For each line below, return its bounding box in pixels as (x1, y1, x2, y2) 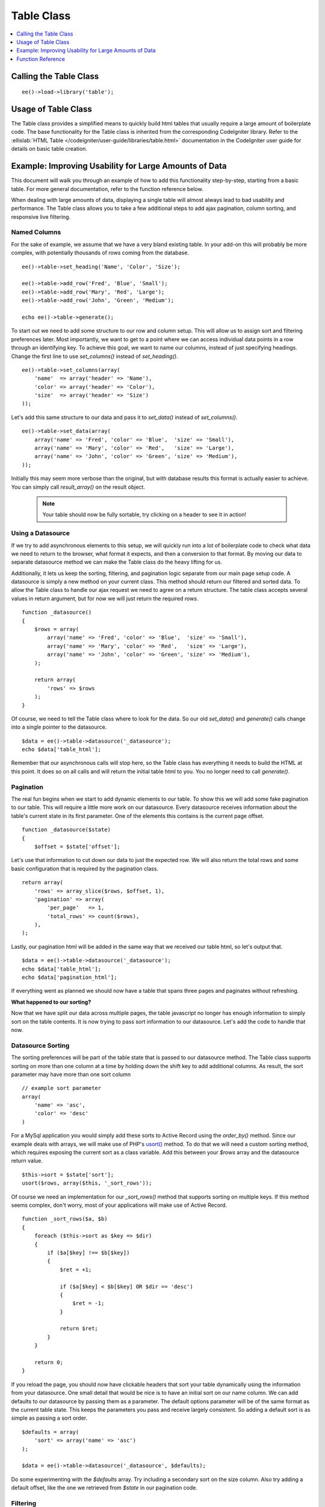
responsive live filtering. (11, 213, 71, 220)
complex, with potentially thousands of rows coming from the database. (11, 249, 190, 256)
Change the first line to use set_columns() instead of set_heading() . (11, 353, 178, 360)
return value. (11, 1157, 43, 1165)
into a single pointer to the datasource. (11, 723, 107, 731)
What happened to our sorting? (11, 998, 91, 1005)
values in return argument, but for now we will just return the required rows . (11, 594, 199, 602)
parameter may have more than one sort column (11, 1071, 131, 1078)
